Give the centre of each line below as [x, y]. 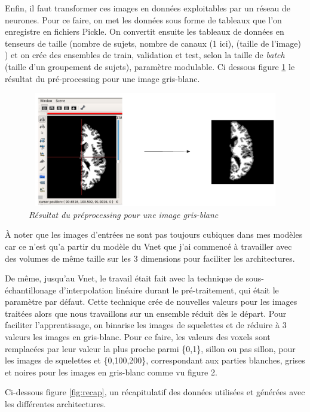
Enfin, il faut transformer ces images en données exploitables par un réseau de [148, 8]
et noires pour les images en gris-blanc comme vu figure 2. [111, 372]
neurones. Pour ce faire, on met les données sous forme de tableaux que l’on [143, 19]
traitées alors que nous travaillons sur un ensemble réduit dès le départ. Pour [146, 313]
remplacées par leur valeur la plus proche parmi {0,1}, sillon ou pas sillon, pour [150, 348]
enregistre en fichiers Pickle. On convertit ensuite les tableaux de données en [145, 31]
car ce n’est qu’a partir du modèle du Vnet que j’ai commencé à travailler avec [148, 246]
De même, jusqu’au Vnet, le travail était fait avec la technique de [124, 278]
